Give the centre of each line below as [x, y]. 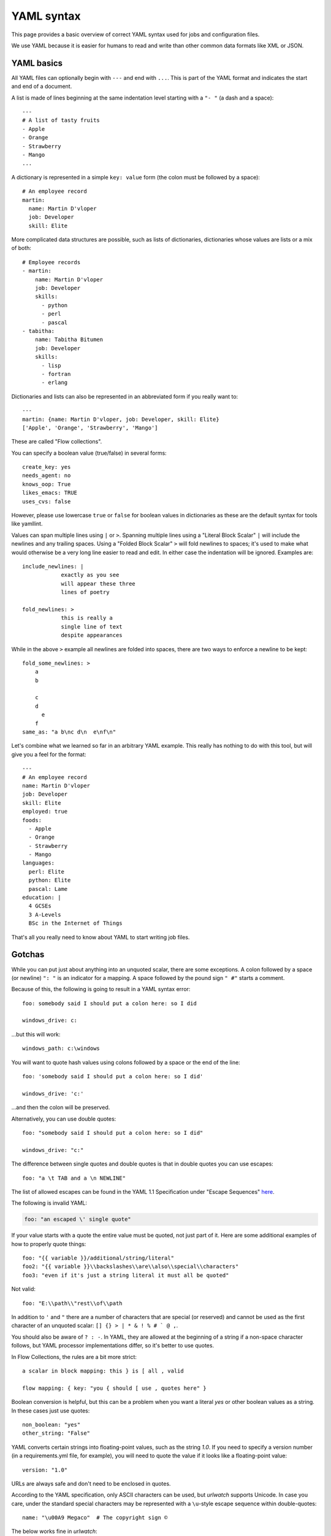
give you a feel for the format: [49, 754]
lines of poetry [85, 592]
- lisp [51, 365]
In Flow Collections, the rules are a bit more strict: [74, 1357]
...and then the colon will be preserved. [61, 1107]
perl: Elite [46, 872]
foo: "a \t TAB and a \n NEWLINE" [74, 1178]
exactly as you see [90, 575]
